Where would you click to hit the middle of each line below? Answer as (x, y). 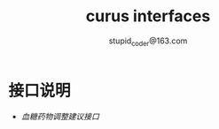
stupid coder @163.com (148, 42)
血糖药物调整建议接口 (60, 117)
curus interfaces (148, 16)
